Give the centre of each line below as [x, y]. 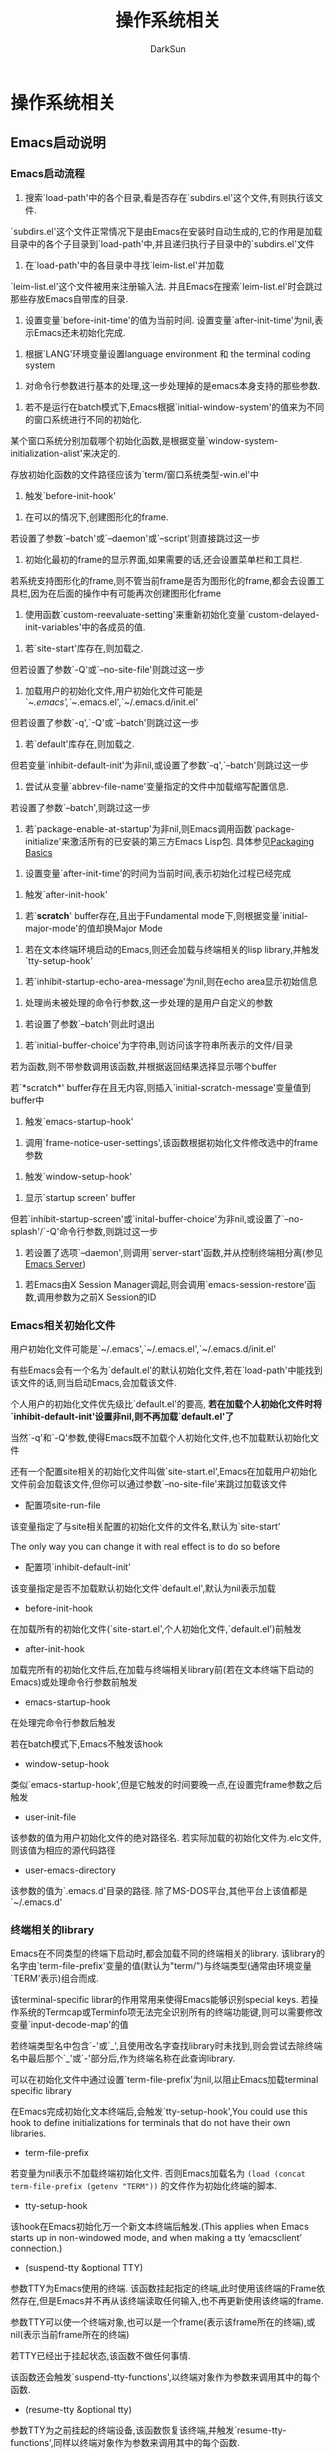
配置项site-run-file [63, 1505]
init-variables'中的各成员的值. [85, 627]
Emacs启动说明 [58, 142]
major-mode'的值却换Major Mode [93, 928]
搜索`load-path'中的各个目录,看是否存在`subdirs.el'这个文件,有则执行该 [169, 197]
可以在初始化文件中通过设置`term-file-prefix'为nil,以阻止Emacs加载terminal [164, 2080]
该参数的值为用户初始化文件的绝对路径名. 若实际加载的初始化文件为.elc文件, [166, 1837]
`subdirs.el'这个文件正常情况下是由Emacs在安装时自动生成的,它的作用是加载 [166, 231]
